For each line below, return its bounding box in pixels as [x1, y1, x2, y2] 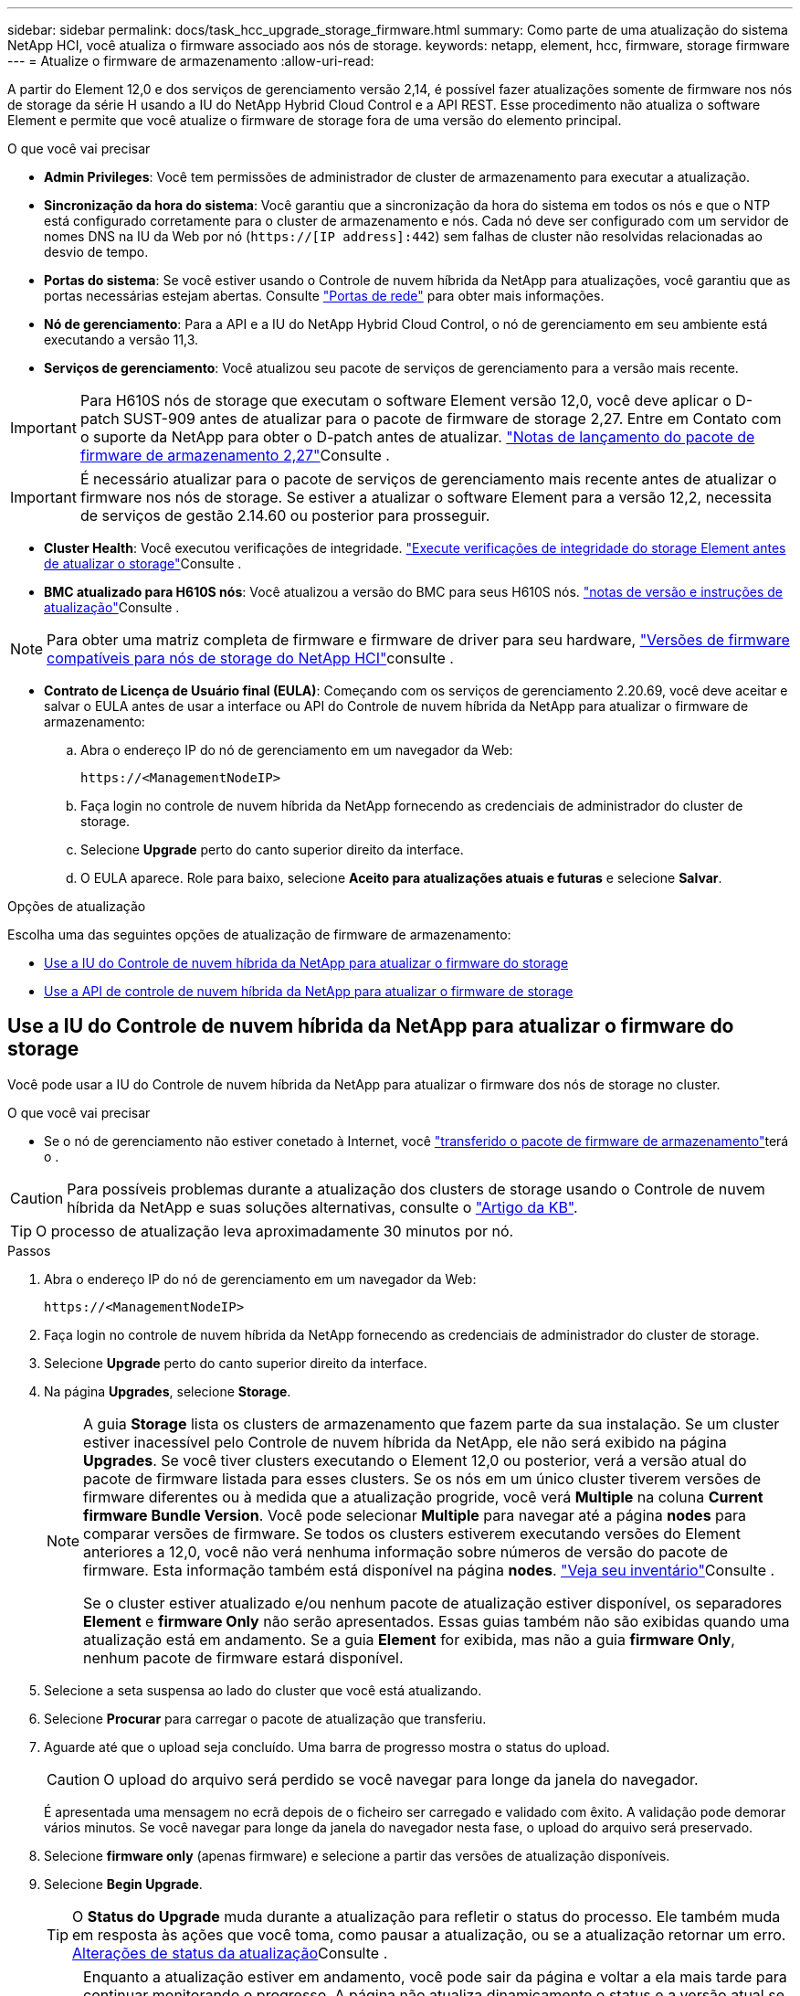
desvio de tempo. [44, 244, 149, 260]
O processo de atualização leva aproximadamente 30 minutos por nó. [36, 1221, 514, 1240]
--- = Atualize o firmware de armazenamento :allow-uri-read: [7, 53, 374, 69]
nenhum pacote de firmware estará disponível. [83, 1648, 404, 1667]
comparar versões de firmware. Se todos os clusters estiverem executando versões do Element [83, 1524, 742, 1543]
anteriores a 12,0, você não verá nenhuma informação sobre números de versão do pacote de [83, 1542, 729, 1561]
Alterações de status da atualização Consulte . [72, 1943, 388, 1962]
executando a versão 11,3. [44, 332, 199, 347]
